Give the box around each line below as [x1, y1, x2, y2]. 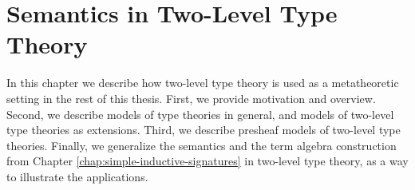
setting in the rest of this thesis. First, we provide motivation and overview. [6, 89, 376, 106]
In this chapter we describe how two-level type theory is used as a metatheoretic [6, 74, 399, 91]
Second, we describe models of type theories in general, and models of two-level [6, 105, 394, 122]
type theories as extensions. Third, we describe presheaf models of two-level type [6, 121, 401, 138]
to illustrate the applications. [6, 168, 148, 184]
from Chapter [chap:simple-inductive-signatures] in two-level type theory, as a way [6, 152, 409, 169]
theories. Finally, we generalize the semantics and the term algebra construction [6, 137, 397, 153]
